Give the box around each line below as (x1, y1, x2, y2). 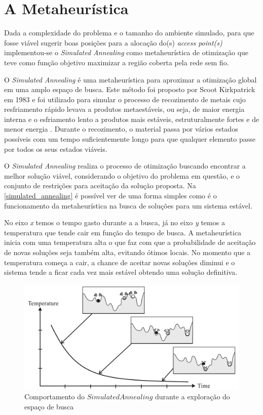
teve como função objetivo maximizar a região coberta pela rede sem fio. (4, 57, 229, 67)
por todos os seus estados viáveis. (4, 143, 107, 154)
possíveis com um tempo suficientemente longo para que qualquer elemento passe (4, 134, 255, 144)
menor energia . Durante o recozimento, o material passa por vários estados (4, 123, 238, 134)
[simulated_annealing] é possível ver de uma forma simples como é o (4, 190, 217, 201)
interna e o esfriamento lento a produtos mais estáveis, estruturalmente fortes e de (4, 113, 259, 124)
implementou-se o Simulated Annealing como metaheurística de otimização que (4, 47, 249, 58)
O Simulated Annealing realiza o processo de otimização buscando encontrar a (4, 160, 246, 171)
